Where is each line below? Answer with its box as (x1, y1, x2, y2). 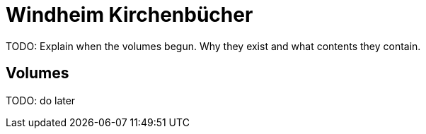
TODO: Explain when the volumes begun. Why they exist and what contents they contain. (6, 39, 421, 52)
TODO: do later (6, 94, 76, 106)
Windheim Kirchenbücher (6, 3, 253, 27)
